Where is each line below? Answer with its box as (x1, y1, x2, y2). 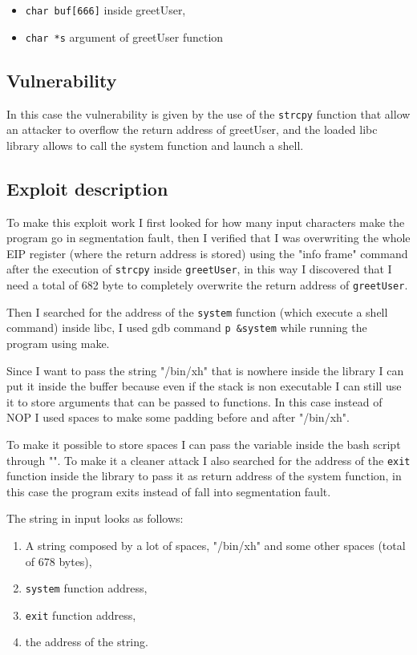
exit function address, (25, 606, 136, 623)
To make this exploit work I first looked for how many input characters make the (6, 213, 405, 230)
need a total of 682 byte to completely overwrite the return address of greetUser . (6, 277, 408, 293)
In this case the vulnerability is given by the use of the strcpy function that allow (6, 105, 411, 122)
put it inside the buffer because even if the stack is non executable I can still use (6, 378, 402, 394)
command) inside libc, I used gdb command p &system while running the (6, 319, 367, 336)
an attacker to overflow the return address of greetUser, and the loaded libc (6, 121, 378, 138)
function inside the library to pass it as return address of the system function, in (6, 467, 402, 484)
